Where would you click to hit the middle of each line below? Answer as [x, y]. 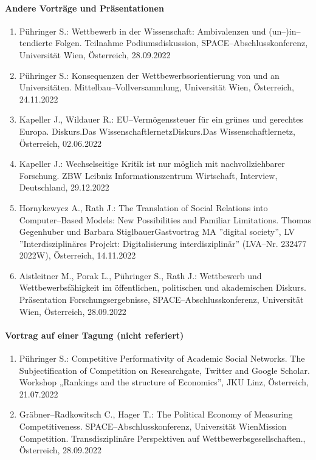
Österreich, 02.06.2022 [60, 143]
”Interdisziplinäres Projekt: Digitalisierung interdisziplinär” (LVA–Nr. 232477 [163, 243]
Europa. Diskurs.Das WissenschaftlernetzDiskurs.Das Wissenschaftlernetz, [157, 131]
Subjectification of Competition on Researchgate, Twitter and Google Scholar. [164, 370]
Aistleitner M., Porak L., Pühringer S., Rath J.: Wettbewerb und [140, 275]
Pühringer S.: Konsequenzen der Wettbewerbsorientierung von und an [149, 75]
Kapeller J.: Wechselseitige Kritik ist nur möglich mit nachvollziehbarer [152, 164]
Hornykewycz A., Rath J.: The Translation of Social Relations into [143, 207]
